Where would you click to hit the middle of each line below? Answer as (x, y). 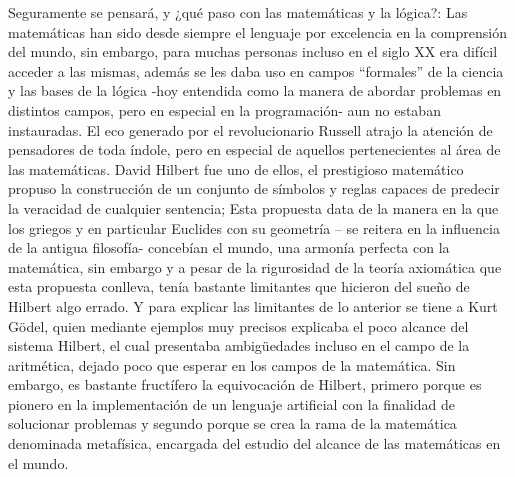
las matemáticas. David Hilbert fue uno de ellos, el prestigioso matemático (236, 168)
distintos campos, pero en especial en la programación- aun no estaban (224, 109)
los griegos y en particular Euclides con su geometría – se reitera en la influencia (254, 227)
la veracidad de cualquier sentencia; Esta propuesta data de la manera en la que (253, 207)
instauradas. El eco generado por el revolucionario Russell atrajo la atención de (250, 129)
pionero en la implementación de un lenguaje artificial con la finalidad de (231, 403)
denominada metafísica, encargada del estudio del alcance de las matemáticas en (254, 443)
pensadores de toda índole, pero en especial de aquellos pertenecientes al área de (254, 149)
